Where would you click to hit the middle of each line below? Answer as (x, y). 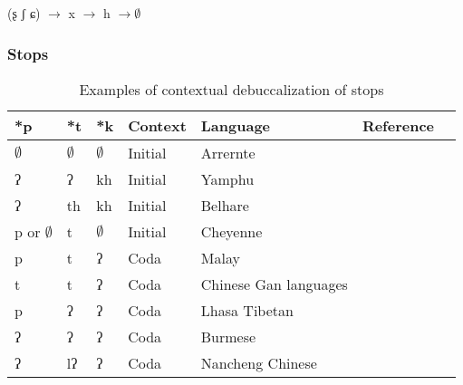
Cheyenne (231, 231)
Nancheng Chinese (259, 362)
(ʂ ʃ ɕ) (24, 13)
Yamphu (227, 178)
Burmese (228, 336)
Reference (398, 125)
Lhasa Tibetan (247, 310)
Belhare (225, 205)
